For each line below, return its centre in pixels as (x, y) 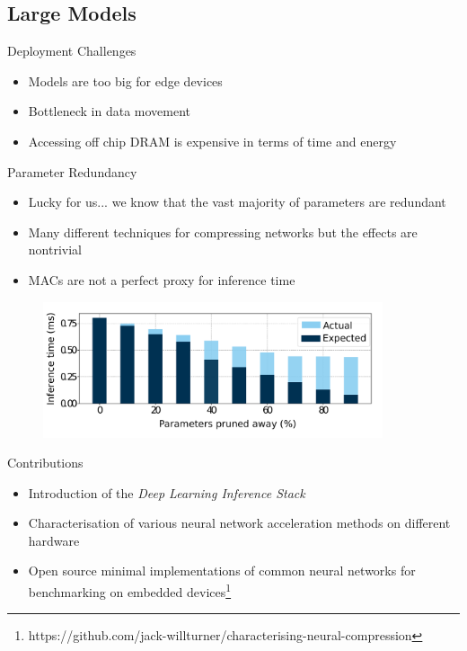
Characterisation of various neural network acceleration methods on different (239, 523)
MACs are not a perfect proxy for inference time (162, 279)
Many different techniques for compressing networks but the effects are (223, 232)
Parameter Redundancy (72, 171)
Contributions (45, 463)
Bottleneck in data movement (110, 111)
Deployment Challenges (72, 51)
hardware (54, 540)
